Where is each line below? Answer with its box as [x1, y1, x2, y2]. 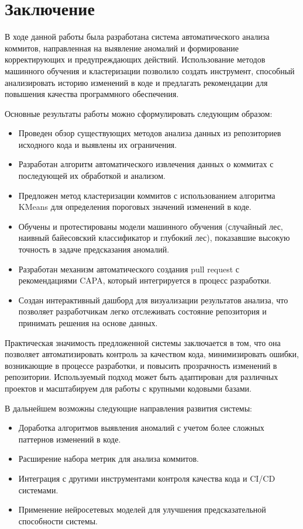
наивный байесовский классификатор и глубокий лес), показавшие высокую [18, 231, 290, 244]
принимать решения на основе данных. [18, 317, 158, 329]
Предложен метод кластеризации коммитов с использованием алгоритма [18, 189, 276, 201]
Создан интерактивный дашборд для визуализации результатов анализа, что [18, 293, 288, 306]
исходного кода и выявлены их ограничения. [18, 138, 177, 150]
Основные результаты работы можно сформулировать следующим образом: [5, 107, 273, 119]
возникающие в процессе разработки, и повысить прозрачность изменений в [5, 359, 277, 371]
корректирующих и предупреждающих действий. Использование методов [5, 53, 266, 65]
